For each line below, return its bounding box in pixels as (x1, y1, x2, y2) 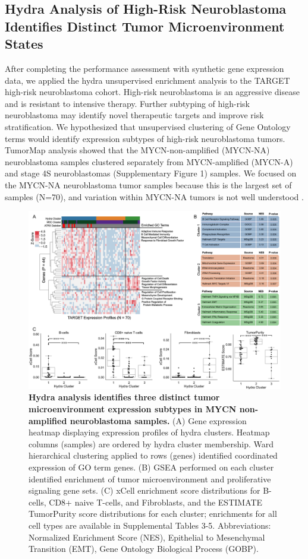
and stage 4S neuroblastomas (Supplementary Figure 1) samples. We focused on (5, 167, 297, 179)
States (5, 34, 43, 53)
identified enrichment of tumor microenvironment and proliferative (29, 472, 271, 485)
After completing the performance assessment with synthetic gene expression (5, 62, 284, 74)
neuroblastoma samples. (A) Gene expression (70, 414, 247, 427)
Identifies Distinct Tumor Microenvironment (5, 17, 285, 35)
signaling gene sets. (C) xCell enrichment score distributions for (29, 484, 260, 497)
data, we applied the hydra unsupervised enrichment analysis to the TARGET (5, 74, 290, 86)
